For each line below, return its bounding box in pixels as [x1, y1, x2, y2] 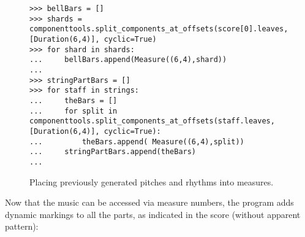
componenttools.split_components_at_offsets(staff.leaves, [29, 117, 275, 126]
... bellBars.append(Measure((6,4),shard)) [29, 55, 227, 64]
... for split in [29, 106, 118, 115]
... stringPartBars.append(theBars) [29, 147, 197, 157]
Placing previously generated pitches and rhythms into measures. [29, 175, 274, 188]
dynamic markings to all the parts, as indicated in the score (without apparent [5, 208, 301, 220]
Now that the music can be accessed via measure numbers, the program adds [5, 196, 294, 209]
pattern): [5, 220, 39, 233]
